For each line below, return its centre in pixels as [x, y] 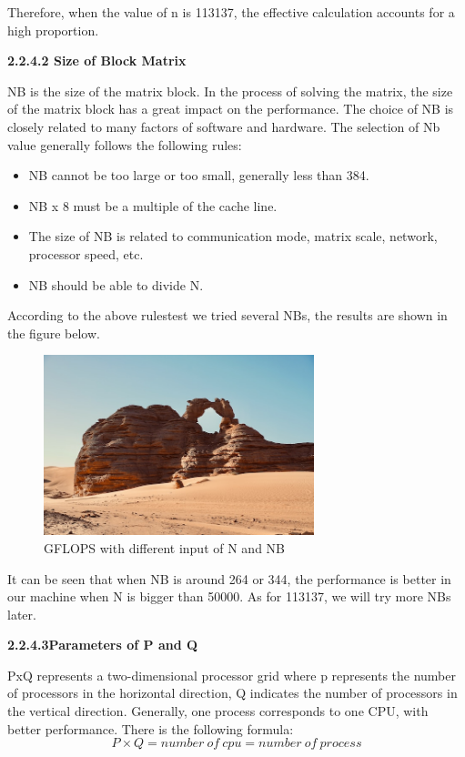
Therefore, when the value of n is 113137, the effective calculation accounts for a [231, 12]
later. [22, 614]
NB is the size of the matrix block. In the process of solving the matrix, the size [230, 91]
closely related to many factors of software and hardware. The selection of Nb [224, 126]
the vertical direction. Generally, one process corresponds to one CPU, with [218, 711]
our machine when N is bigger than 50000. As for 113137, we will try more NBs [229, 596]
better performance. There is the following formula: [151, 728]
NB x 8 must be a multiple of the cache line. [153, 205]
